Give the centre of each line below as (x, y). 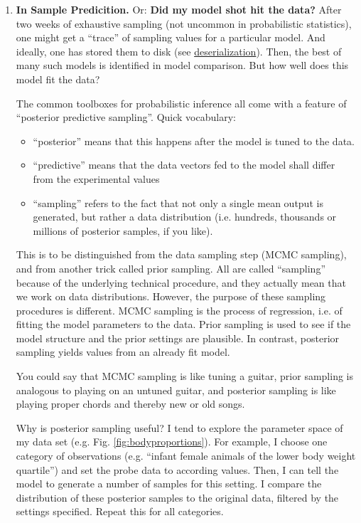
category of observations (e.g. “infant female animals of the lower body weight (186, 456)
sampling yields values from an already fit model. (123, 352)
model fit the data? (58, 79)
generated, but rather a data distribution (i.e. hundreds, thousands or (185, 217)
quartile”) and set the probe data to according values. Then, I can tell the (177, 469)
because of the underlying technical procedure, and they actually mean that (181, 282)
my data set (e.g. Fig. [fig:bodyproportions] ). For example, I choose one (172, 442)
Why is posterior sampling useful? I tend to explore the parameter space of (179, 427)
